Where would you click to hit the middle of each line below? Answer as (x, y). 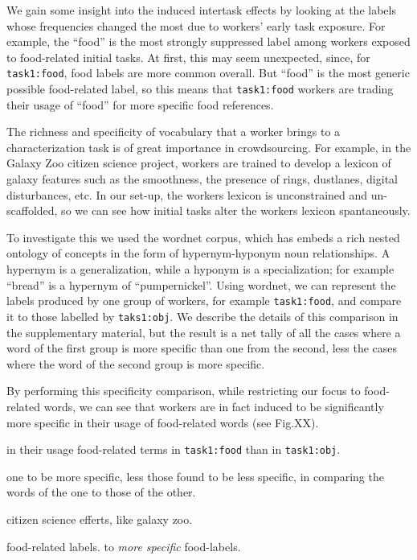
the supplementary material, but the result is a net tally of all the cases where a (204, 332)
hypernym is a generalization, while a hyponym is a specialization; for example (200, 269)
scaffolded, (32, 210)
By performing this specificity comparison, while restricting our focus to (184, 391)
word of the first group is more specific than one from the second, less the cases (202, 348)
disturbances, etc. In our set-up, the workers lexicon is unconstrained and (187, 194)
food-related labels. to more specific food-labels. (124, 546)
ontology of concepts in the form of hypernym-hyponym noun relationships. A (198, 253)
